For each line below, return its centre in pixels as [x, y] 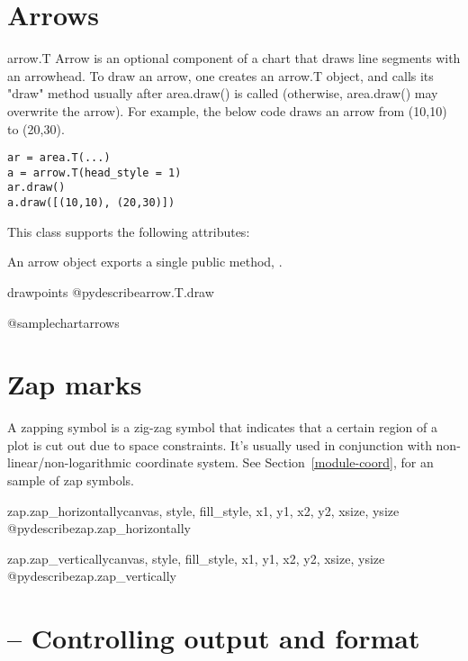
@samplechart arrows [63, 322]
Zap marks [75, 384]
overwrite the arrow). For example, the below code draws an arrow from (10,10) [227, 110]
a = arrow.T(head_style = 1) [94, 172]
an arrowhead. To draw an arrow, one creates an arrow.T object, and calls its [220, 75]
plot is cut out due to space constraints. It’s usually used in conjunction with [220, 444]
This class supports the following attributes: [129, 231]
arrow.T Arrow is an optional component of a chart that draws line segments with [234, 58]
